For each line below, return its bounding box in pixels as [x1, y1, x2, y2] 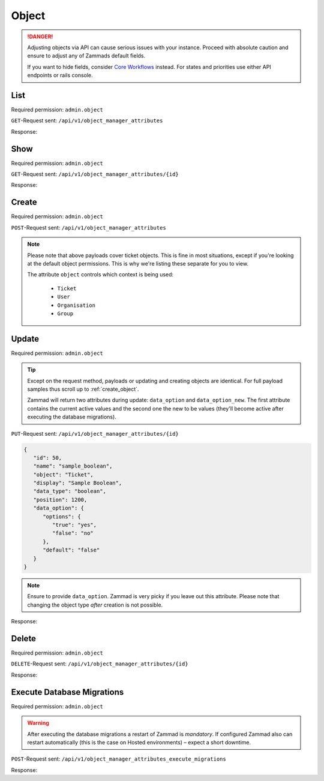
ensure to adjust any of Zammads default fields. [27, 52, 146, 59]
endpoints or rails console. [27, 72, 93, 79]
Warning [27, 719, 49, 726]
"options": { [43, 513, 81, 520]
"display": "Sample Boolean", [33, 480, 122, 487]
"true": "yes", [52, 521, 97, 529]
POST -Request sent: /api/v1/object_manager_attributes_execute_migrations [11, 755, 226, 762]
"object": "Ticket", [33, 471, 94, 478]
